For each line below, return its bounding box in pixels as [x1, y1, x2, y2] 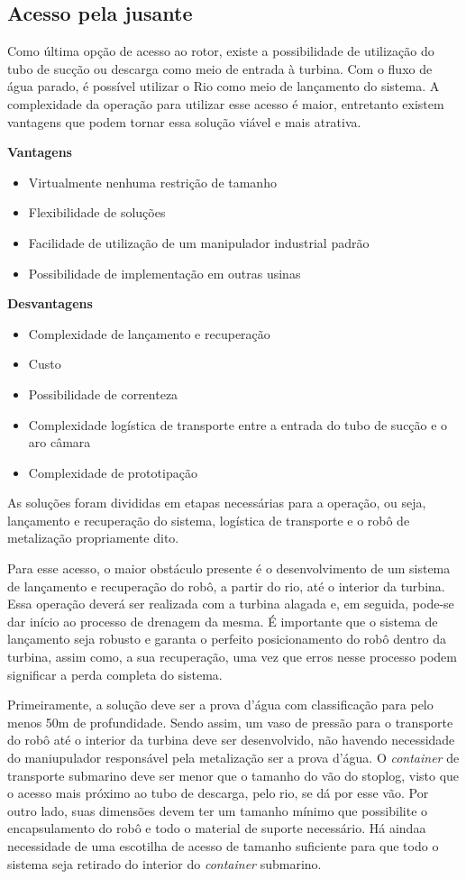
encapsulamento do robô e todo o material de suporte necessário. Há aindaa [7, 819, 426, 838]
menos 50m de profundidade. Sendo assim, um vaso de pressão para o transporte [7, 712, 453, 731]
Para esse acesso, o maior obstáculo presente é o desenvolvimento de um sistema [7, 559, 451, 578]
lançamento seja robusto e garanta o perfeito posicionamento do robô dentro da [7, 629, 446, 648]
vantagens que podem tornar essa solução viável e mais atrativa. [7, 112, 361, 131]
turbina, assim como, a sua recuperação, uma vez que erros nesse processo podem [7, 647, 457, 666]
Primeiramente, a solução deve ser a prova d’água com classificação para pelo [7, 695, 434, 714]
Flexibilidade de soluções [28, 203, 166, 222]
